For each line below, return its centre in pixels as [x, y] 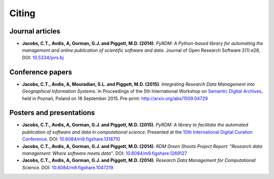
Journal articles [35, 31]
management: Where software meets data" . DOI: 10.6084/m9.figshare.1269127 [105, 153]
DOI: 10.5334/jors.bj [43, 57]
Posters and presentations [52, 113]
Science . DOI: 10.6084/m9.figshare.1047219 [68, 167]
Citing [22, 13]
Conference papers [41, 72]
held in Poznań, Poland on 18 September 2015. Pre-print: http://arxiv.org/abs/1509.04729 [115, 98]
